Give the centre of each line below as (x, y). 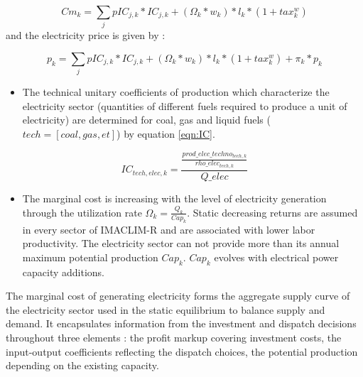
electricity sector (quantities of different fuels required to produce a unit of (185, 105)
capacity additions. (64, 272)
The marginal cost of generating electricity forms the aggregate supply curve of (178, 296)
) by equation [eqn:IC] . (166, 134)
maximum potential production (90, 257)
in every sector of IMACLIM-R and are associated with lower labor (169, 229)
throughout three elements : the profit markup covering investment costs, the (174, 338)
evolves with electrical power (276, 257)
